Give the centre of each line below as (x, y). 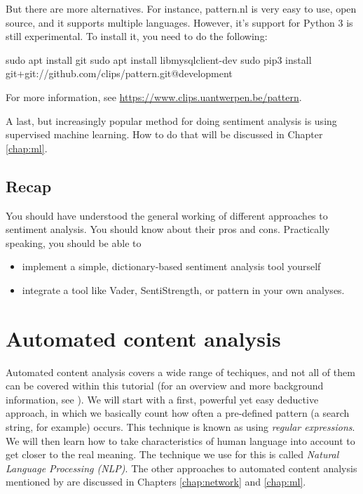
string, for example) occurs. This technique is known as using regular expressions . (180, 427)
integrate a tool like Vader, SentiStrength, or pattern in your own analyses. (183, 289)
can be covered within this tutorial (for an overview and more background (165, 386)
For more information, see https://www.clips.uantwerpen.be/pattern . (154, 96)
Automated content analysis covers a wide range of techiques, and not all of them (180, 372)
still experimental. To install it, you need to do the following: (137, 36)
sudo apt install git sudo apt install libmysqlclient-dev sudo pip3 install (159, 59)
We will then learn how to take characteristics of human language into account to (180, 440)
